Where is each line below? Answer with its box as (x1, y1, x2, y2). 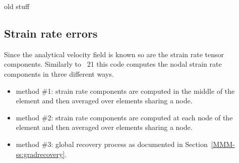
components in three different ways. (4, 68, 114, 79)
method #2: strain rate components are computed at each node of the (16, 112, 233, 122)
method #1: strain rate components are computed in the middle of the (16, 85, 235, 96)
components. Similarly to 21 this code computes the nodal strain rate (4, 59, 222, 69)
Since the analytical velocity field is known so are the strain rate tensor (4, 49, 224, 59)
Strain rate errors (4, 25, 98, 41)
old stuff (4, 1, 30, 11)
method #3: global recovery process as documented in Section (16, 138, 208, 149)
